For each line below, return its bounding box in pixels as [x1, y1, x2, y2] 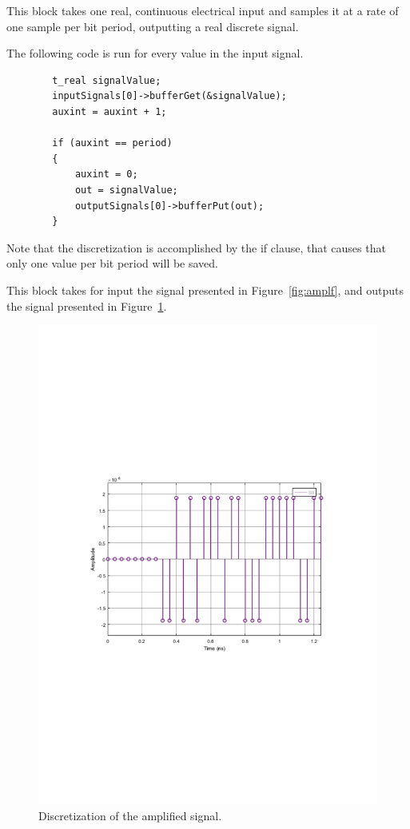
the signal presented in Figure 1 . [6, 297, 167, 314]
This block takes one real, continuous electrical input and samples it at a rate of [6, 2, 399, 18]
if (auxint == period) [52, 137, 173, 149]
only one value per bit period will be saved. [6, 255, 219, 272]
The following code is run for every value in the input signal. [6, 45, 304, 61]
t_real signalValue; [52, 74, 161, 86]
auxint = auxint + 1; [52, 105, 167, 117]
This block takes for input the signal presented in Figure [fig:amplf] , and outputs [6, 281, 404, 298]
